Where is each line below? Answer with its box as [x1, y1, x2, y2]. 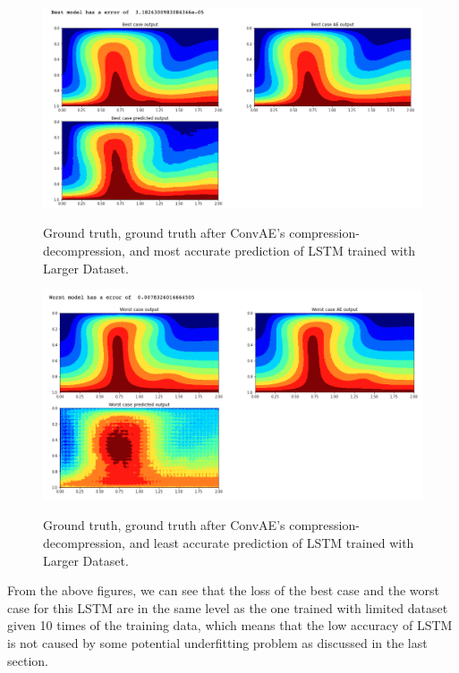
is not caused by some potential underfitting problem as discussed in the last [7, 633, 428, 652]
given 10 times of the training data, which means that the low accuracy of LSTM [7, 616, 453, 635]
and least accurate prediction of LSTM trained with [129, 533, 414, 551]
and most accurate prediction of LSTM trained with [129, 241, 415, 260]
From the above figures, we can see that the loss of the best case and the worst [7, 581, 439, 600]
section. [7, 651, 48, 669]
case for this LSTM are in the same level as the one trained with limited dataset [7, 598, 448, 617]
